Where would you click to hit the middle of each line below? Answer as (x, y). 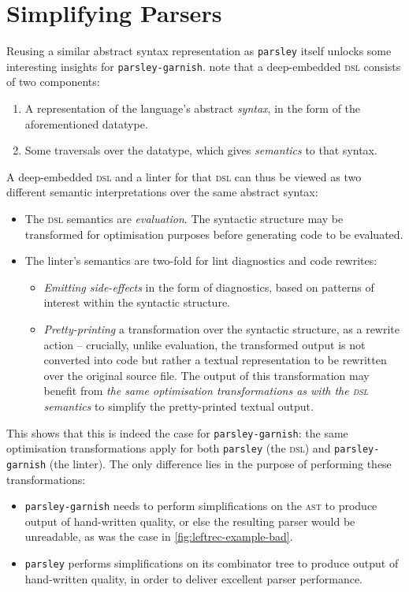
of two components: (53, 82)
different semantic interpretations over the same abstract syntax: (162, 192)
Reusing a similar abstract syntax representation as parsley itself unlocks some (199, 51)
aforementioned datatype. (86, 123)
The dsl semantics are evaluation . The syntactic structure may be (184, 218)
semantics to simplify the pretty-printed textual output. (178, 406)
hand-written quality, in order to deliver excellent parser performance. (193, 578)
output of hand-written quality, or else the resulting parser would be (190, 521)
